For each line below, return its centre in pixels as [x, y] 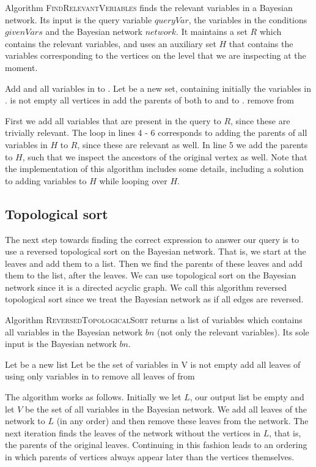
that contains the [261, 43]
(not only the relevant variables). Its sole [233, 331]
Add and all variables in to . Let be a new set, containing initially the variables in [158, 88]
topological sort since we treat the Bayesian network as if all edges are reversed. [154, 299]
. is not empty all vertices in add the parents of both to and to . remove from [149, 100]
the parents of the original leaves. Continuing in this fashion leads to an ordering [156, 445]
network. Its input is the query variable [79, 19]
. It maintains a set [212, 32]
